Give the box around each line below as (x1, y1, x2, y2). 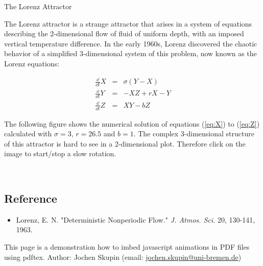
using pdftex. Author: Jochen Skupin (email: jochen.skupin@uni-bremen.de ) (4, 251, 242, 262)
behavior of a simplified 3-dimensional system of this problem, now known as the (4, 48, 257, 59)
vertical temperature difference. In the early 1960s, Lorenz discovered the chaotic (4, 38, 257, 49)
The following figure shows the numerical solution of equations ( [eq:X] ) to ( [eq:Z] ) (4, 118, 260, 129)
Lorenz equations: (4, 58, 60, 68)
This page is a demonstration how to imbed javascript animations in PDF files (4, 241, 250, 252)
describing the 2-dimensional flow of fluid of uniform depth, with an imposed (4, 28, 244, 39)
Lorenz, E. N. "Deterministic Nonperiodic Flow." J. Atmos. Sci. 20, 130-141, (16, 214, 255, 225)
